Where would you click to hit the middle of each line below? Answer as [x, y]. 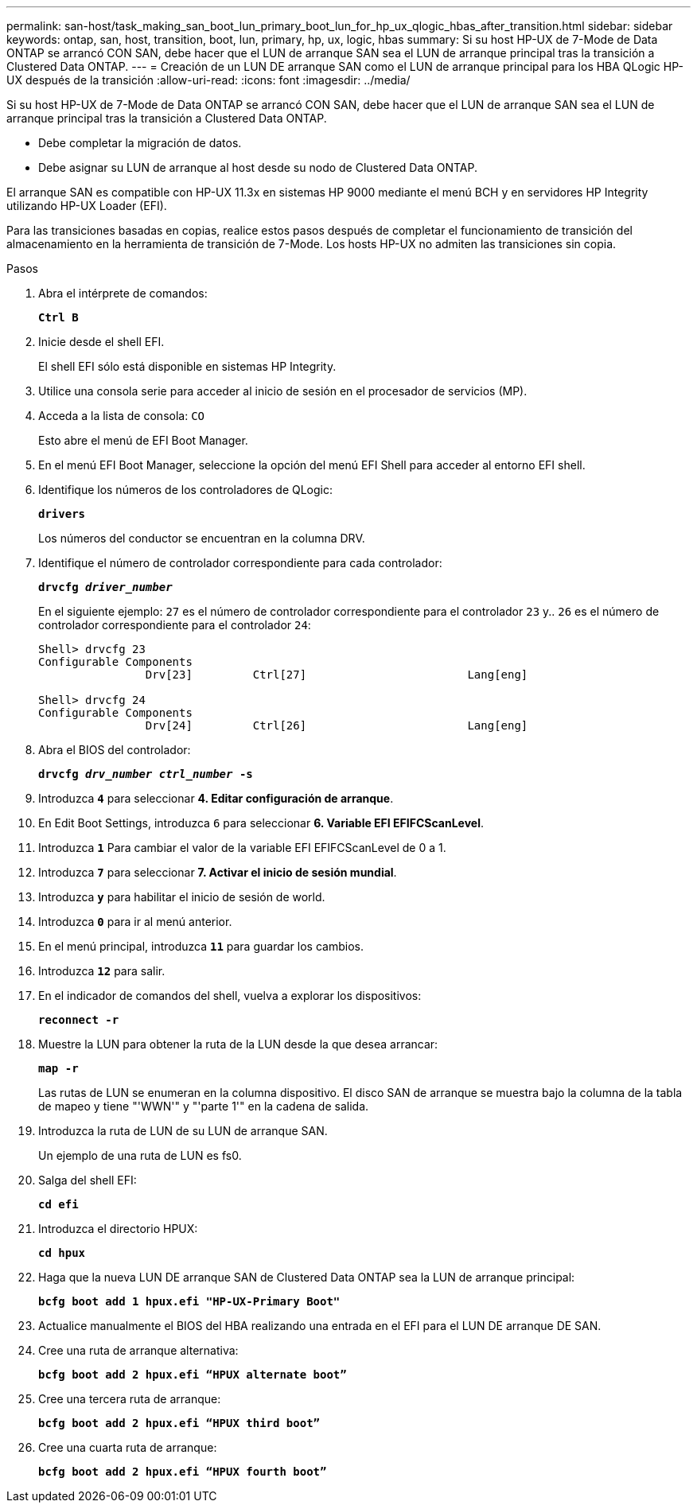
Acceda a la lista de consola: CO [121, 416]
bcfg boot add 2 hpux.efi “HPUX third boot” [179, 1423]
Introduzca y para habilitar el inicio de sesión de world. [182, 897]
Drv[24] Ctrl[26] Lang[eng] [337, 725]
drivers [62, 514]
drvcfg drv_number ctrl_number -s [146, 774]
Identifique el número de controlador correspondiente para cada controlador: [240, 563]
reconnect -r [79, 1020]
